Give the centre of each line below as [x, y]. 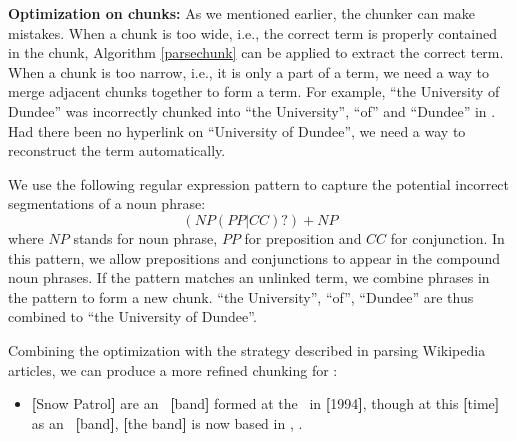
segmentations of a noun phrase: [107, 203]
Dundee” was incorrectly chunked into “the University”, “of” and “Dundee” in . [252, 110]
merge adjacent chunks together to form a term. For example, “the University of [254, 91]
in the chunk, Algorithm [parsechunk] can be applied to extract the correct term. [256, 52]
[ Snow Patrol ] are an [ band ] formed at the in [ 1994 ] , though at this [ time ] [265, 403]
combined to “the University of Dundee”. [132, 316]
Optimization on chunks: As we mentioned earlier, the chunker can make [242, 13]
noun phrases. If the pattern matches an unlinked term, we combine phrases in [249, 277]
